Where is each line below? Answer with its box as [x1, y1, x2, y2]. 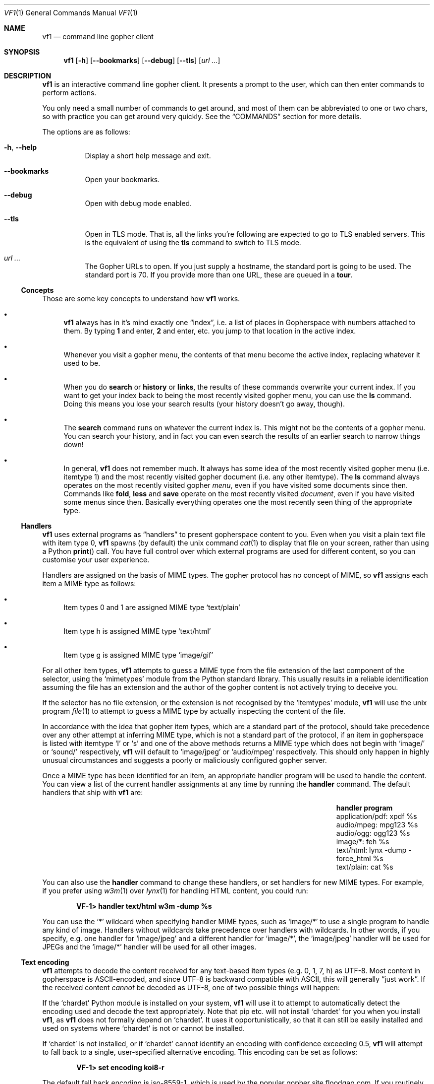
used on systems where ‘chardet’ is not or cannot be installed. [42, 1024, 245, 1032]
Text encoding [21, 958, 69, 966]
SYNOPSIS [4, 48, 40, 56]
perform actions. [42, 88, 97, 97]
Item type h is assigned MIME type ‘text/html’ [63, 627, 211, 635]
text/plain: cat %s [336, 863, 393, 871]
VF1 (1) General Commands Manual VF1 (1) [4, 8, 138, 17]
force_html [336, 854, 371, 863]
